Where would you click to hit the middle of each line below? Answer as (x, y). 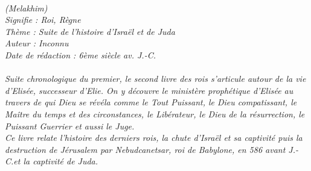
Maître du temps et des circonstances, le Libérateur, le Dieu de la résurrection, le (155, 113)
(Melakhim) (26, 8)
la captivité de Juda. (61, 161)
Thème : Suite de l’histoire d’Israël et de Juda (90, 31)
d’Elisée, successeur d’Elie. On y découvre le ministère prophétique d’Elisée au (149, 90)
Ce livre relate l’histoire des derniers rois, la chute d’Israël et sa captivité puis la (154, 138)
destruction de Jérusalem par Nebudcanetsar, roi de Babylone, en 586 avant (145, 149)
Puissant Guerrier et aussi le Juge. (70, 126)
